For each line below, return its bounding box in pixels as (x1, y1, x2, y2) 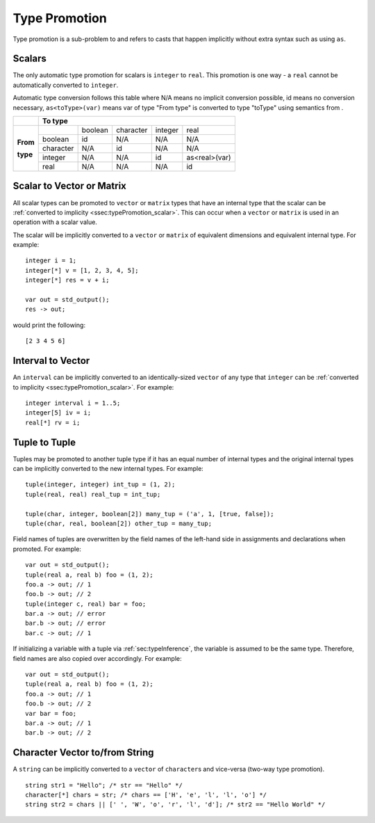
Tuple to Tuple (12, 436, 76, 448)
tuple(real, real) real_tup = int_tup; (25, 490, 161, 498)
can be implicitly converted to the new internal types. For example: (12, 464, 204, 472)
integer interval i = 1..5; (25, 399, 121, 407)
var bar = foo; (25, 710, 77, 717)
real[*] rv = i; (25, 418, 81, 426)
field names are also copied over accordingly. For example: (12, 654, 182, 662)
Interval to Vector (12, 355, 90, 367)
